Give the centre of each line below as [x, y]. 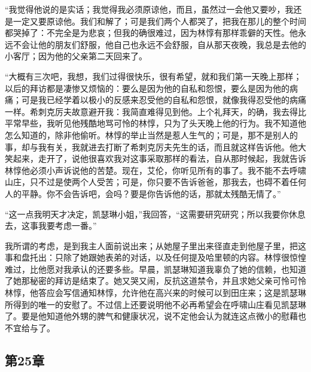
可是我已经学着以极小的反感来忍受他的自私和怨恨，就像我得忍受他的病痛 [164, 100]
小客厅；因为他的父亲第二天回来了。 [76, 56]
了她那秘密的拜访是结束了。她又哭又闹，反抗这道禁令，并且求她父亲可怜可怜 [155, 281]
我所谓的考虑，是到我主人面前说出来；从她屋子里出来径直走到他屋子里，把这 [155, 245]
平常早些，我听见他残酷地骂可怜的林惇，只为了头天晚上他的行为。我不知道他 [155, 123]
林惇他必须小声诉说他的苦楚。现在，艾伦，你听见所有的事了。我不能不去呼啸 [155, 170]
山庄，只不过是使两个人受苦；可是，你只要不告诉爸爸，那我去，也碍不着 [147, 182]
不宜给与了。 [30, 327]
